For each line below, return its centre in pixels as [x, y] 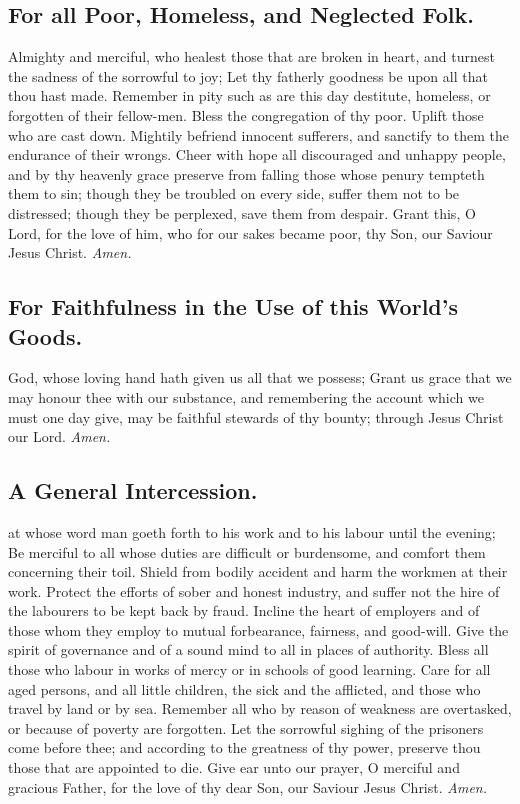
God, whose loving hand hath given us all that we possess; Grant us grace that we [260, 377]
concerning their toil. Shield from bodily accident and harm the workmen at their [258, 571]
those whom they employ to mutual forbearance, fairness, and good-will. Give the [258, 629]
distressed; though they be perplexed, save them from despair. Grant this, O [242, 212]
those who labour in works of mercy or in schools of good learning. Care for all [249, 669]
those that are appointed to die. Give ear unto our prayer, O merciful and [234, 767]
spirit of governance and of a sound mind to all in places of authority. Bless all [248, 649]
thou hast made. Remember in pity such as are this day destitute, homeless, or [249, 95]
